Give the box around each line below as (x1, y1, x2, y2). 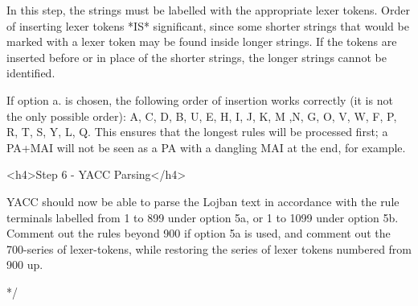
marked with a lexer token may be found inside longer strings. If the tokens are (6, 33, 397, 50)
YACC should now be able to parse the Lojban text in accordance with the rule (6, 192, 400, 209)
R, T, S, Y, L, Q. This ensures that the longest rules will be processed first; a (6, 123, 388, 140)
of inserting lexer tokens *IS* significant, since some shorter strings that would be (6, 17, 409, 34)
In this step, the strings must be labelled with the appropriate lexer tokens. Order (6, 2, 410, 18)
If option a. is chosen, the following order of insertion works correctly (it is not (6, 91, 393, 108)
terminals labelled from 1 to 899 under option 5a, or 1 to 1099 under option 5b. (6, 209, 399, 225)
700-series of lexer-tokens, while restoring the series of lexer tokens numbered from (6, 240, 412, 257)
